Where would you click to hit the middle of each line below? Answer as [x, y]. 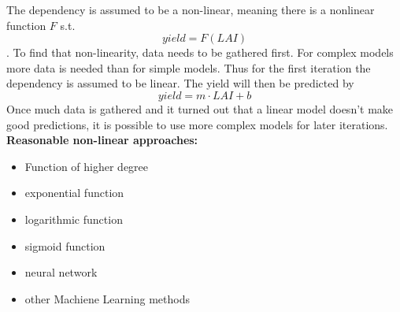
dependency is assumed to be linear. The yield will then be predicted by [180, 83]
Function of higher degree [87, 166]
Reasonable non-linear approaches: [102, 140]
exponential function [74, 193]
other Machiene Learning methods [107, 298]
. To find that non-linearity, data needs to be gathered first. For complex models [200, 52]
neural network [61, 272]
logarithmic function [74, 219]
